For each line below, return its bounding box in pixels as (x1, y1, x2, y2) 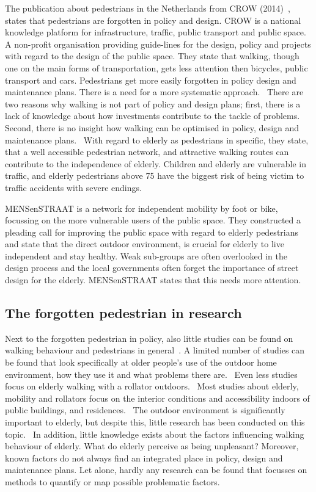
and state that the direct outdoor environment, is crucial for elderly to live (5, 237, 284, 250)
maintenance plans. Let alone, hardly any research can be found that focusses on (5, 463, 307, 476)
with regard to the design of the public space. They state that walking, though (5, 49, 299, 62)
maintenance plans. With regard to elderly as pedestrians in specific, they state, (5, 133, 309, 146)
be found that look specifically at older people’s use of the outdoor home (5, 356, 277, 369)
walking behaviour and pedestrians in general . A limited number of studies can (5, 344, 305, 356)
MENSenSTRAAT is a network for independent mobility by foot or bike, (5, 201, 278, 214)
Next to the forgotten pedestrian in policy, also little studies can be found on (5, 331, 293, 344)
